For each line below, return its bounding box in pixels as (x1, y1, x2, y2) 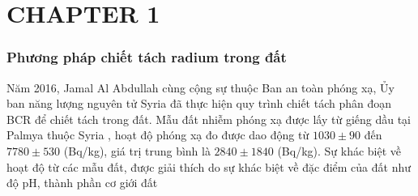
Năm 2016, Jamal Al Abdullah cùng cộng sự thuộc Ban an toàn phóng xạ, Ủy (6, 79, 395, 96)
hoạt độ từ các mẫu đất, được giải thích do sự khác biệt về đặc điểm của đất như (6, 158, 412, 175)
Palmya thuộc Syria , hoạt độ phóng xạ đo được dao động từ (6, 126, 309, 143)
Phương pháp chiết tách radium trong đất (6, 47, 287, 67)
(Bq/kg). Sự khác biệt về (277, 142, 402, 159)
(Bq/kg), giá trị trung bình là (63, 142, 211, 159)
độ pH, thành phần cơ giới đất (6, 174, 158, 191)
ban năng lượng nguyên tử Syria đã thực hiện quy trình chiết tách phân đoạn (6, 95, 392, 112)
